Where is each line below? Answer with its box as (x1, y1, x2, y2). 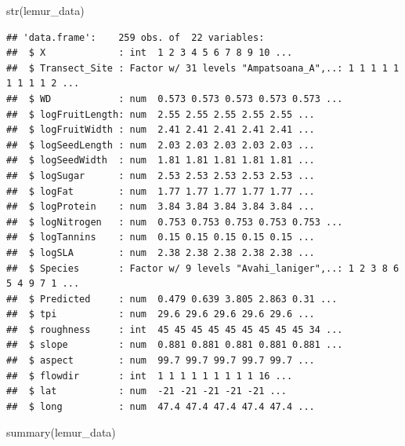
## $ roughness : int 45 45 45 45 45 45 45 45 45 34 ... (6, 324, 343, 335)
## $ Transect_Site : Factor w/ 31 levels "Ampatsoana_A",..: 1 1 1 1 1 (6, 62, 400, 74)
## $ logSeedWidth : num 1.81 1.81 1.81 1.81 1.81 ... (6, 155, 315, 166)
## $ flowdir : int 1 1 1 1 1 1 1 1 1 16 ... (6, 370, 293, 382)
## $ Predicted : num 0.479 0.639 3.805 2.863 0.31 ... (6, 293, 338, 305)
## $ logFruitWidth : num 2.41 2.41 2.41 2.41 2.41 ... (6, 124, 315, 136)
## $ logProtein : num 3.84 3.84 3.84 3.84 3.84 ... (6, 201, 315, 213)
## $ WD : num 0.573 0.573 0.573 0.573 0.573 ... (6, 93, 343, 104)
